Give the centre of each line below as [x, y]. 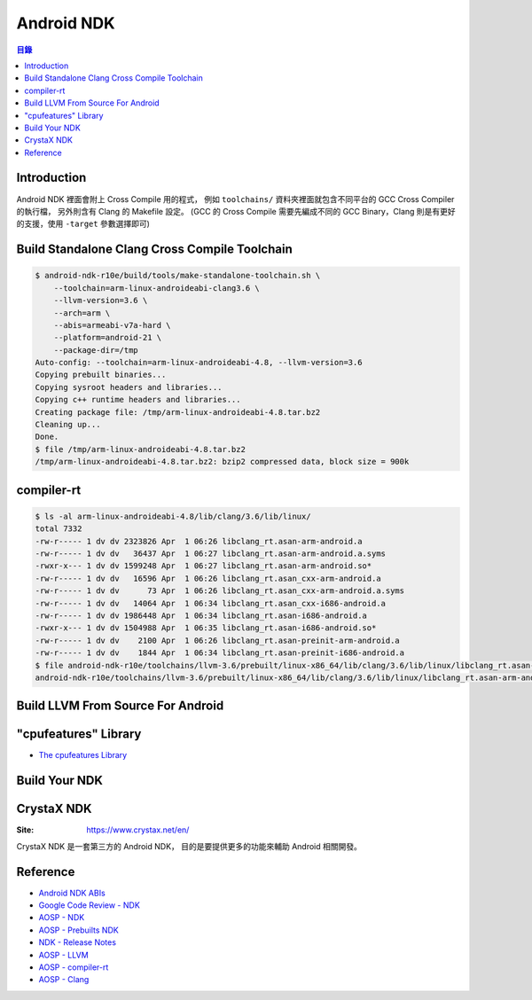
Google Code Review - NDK [90, 905]
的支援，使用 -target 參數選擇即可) [83, 224]
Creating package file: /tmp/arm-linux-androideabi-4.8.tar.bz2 [178, 412]
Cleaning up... [68, 425]
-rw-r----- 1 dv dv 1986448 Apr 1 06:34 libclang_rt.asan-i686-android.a [201, 615]
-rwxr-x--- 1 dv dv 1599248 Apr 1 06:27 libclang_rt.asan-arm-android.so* [203, 566]
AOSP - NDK [62, 918]
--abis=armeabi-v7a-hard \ [113, 325]
